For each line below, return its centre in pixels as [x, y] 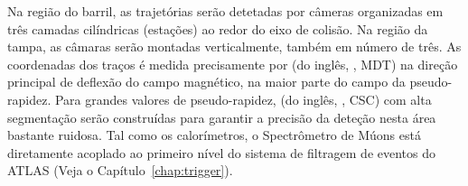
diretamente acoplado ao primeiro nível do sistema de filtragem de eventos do [222, 152]
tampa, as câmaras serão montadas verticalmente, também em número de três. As [234, 46]
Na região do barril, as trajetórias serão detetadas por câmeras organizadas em [225, 11]
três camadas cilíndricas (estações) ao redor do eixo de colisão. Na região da [218, 28]
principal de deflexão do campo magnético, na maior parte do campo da [206, 82]
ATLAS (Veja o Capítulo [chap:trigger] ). [120, 170]
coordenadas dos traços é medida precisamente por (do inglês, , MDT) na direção [233, 64]
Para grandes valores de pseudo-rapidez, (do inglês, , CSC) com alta [243, 99]
